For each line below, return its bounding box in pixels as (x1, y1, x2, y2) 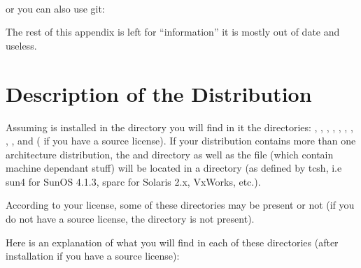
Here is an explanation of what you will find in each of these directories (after (6, 234, 339, 249)
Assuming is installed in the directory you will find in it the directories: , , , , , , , (6, 119, 353, 134)
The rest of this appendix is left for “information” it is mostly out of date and (6, 24, 340, 39)
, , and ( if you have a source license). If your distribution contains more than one (6, 133, 356, 148)
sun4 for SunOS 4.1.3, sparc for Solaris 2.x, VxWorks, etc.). (6, 174, 261, 188)
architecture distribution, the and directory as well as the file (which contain (6, 147, 334, 161)
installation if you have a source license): (6, 248, 180, 263)
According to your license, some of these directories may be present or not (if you (6, 198, 355, 212)
